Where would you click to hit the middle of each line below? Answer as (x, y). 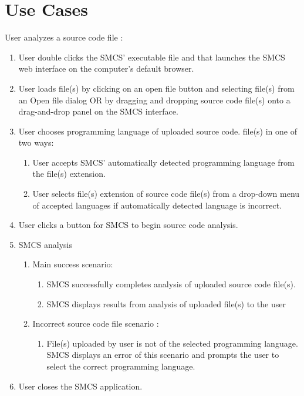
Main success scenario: (73, 264)
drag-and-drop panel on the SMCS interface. (98, 111)
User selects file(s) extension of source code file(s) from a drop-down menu (166, 194)
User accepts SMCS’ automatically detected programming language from (163, 162)
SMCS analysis (45, 244)
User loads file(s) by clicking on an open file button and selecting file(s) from (156, 88)
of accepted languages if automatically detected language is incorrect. (157, 205)
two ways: (36, 142)
